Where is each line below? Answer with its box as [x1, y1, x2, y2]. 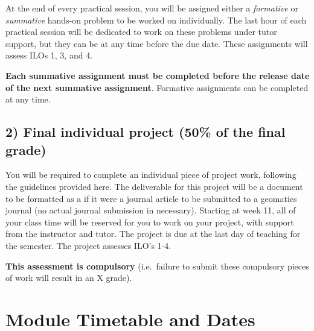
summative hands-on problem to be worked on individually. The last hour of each [5, 13, 307, 26]
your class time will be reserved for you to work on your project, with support [5, 215, 294, 228]
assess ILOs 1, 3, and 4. [5, 49, 93, 61]
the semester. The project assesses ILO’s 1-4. [5, 239, 171, 251]
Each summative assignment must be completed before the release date [5, 69, 310, 81]
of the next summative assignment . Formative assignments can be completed [5, 81, 309, 93]
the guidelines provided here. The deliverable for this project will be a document [5, 180, 303, 192]
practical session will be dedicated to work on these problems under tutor [5, 25, 277, 38]
